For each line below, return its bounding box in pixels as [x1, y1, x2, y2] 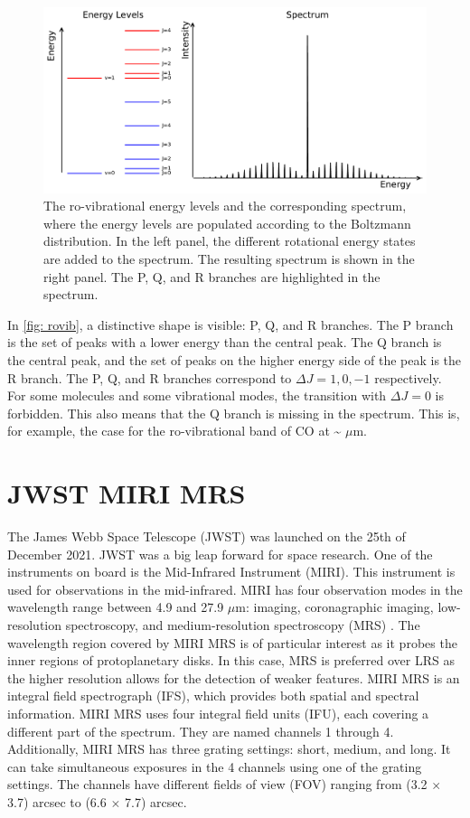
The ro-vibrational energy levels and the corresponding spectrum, [43, 196, 407, 215]
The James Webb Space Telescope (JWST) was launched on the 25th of [7, 527, 406, 545]
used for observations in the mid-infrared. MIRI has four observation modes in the [7, 579, 463, 598]
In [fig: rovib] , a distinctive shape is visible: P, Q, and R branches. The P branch [7, 315, 454, 334]
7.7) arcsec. [124, 792, 187, 811]
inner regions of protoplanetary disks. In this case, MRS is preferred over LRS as [7, 651, 455, 670]
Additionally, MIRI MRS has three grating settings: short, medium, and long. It [7, 739, 451, 758]
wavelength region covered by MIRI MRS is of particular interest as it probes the [7, 633, 457, 652]
